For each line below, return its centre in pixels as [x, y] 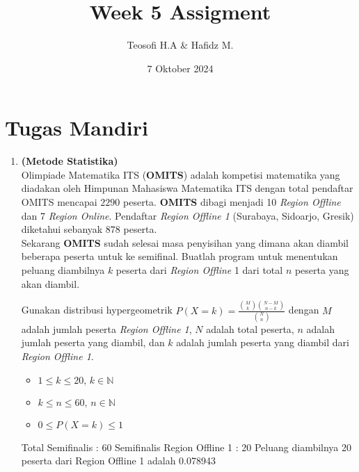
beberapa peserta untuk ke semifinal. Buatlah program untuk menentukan [179, 256]
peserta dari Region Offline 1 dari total [199, 270]
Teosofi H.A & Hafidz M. [180, 45]
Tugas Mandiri [77, 128]
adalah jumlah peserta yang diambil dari [263, 342]
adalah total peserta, [250, 328]
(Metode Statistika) [70, 161]
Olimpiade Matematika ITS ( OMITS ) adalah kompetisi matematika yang [181, 174]
